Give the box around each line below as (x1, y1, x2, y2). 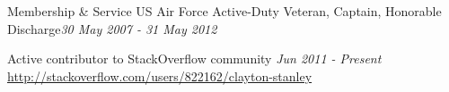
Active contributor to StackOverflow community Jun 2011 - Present (7, 49, 382, 68)
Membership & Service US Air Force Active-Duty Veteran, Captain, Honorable (7, 2, 442, 20)
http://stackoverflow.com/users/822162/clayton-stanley (7, 66, 313, 85)
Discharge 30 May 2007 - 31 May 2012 (7, 19, 217, 38)
